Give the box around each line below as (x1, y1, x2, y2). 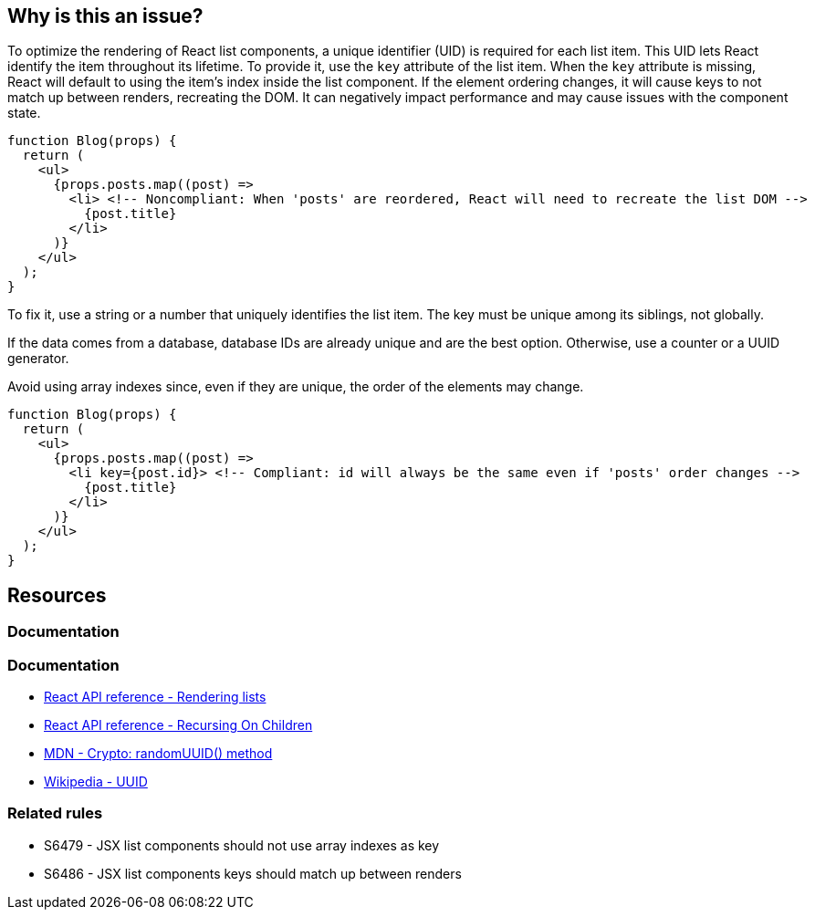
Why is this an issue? (7, 5, 204, 27)
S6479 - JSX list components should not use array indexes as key (44, 837, 440, 853)
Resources (7, 583, 107, 607)
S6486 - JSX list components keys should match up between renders (44, 865, 462, 881)
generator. (7, 350, 69, 367)
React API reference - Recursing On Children (44, 717, 313, 734)
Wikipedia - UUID (44, 774, 148, 790)
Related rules (7, 804, 103, 823)
